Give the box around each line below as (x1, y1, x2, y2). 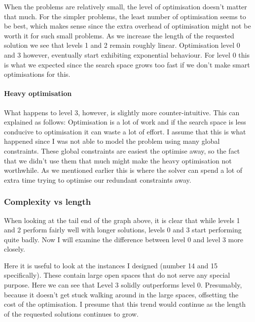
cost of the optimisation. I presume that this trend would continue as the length (4, 299, 246, 309)
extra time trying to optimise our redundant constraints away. (4, 174, 191, 185)
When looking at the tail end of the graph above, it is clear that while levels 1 (4, 215, 240, 225)
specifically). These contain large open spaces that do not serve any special (4, 270, 230, 280)
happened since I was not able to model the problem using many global (4, 136, 220, 146)
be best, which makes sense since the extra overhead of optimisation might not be (4, 21, 251, 31)
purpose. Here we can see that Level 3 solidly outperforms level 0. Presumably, (4, 280, 242, 290)
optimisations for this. (4, 69, 71, 79)
